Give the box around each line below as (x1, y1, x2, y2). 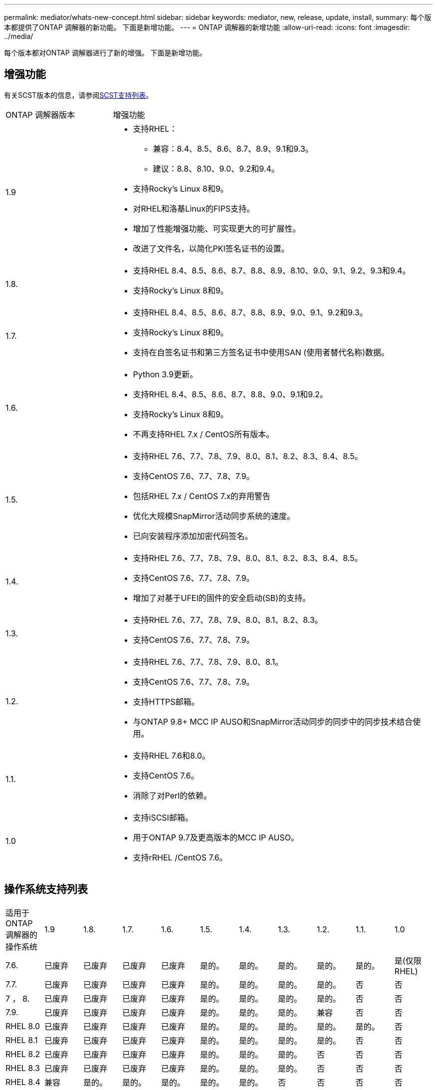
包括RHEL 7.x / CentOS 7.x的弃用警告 (133, 491, 271, 501)
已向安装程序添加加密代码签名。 (133, 531, 253, 541)
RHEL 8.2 (5, 1049, 40, 1059)
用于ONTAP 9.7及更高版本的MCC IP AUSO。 (133, 832, 299, 842)
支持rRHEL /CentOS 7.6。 (133, 852, 227, 862)
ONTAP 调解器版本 (5, 109, 75, 120)
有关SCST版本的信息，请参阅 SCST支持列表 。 (4, 90, 153, 99)
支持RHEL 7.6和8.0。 (133, 750, 210, 761)
